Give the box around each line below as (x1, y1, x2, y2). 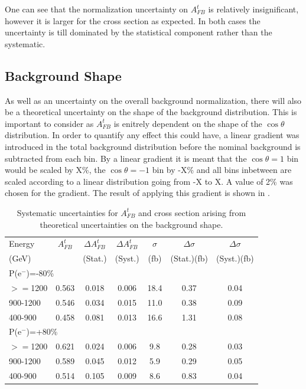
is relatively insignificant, (208, 3, 299, 15)
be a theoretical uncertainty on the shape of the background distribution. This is (5, 106, 297, 118)
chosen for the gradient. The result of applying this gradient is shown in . (5, 187, 270, 199)
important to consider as (5, 117, 94, 129)
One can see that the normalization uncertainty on (5, 3, 188, 15)
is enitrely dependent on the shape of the (113, 117, 262, 129)
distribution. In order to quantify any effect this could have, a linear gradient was (5, 129, 300, 141)
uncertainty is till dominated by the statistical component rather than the (5, 26, 272, 38)
